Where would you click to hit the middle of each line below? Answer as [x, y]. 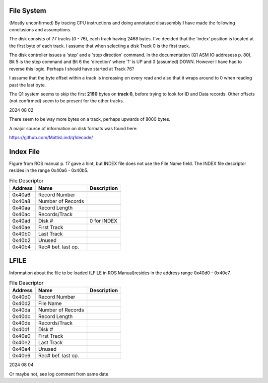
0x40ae [21, 228]
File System [28, 11]
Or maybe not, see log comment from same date [59, 374]
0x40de [21, 323]
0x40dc [21, 316]
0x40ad [21, 221]
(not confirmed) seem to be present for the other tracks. [67, 101]
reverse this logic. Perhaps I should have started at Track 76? [72, 69]
